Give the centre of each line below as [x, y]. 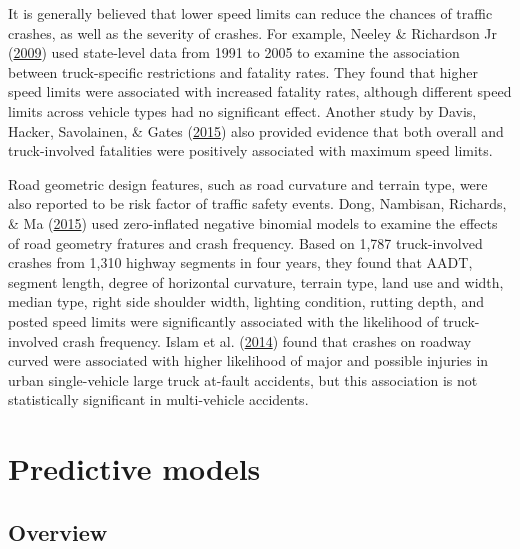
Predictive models [134, 468]
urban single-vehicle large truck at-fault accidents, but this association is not [243, 379]
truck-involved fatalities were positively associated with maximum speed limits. [250, 150]
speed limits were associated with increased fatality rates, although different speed [260, 91]
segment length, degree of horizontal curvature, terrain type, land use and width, [256, 281]
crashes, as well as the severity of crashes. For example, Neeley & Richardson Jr [253, 32]
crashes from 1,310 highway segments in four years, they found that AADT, [240, 262]
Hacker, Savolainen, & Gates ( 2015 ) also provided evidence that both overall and [256, 130]
